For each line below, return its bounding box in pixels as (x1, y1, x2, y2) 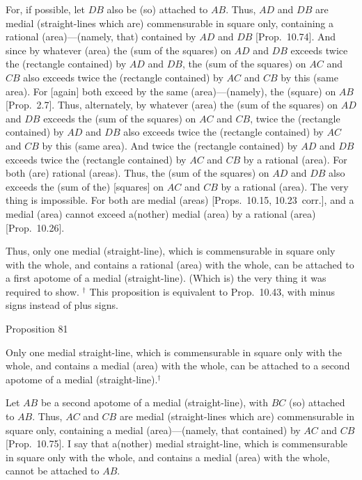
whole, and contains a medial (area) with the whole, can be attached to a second (6, 358, 350, 373)
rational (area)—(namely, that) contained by (6, 29, 196, 44)
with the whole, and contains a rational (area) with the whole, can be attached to (6, 257, 354, 271)
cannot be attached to (6, 463, 100, 478)
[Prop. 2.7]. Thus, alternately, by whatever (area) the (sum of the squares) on (6, 97, 338, 112)
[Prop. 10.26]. (6, 220, 65, 234)
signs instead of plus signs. (6, 298, 118, 312)
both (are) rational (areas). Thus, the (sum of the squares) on (6, 166, 269, 180)
